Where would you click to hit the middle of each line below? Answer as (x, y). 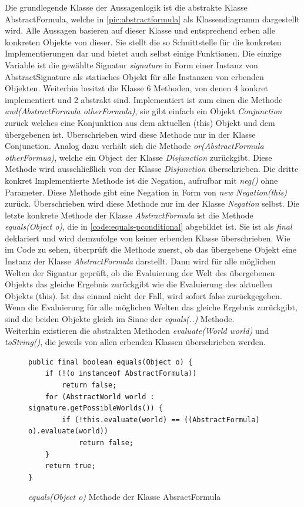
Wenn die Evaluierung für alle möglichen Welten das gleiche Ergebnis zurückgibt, (151, 307)
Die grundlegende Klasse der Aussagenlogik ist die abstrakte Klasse (126, 7)
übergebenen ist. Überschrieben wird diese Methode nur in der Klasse (130, 134)
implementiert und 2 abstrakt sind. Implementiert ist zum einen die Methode (144, 99)
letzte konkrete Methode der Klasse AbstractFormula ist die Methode (129, 215)
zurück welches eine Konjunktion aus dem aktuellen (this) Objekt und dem (140, 122)
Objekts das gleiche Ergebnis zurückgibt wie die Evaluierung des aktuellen (139, 284)
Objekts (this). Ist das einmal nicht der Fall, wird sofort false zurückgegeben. (143, 295)
